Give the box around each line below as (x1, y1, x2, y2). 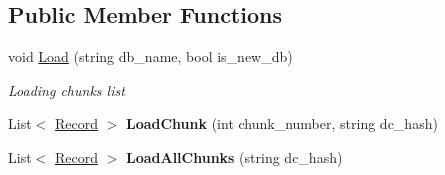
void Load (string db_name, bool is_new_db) (8, 46, 293, 67)
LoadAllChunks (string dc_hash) (125, 146, 343, 167)
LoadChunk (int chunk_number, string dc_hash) (125, 113, 438, 134)
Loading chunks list (8, 79, 125, 100)
